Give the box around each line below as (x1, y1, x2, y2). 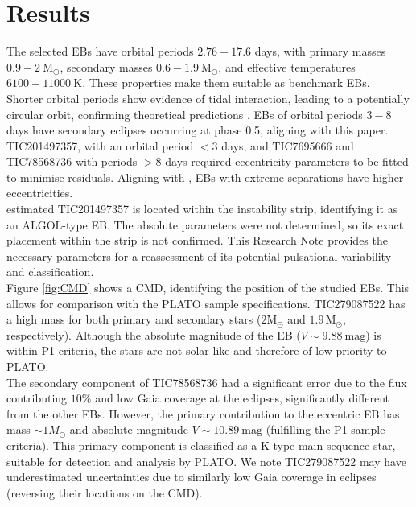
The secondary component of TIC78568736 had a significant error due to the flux (6, 373, 407, 390)
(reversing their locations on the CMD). (6, 484, 203, 501)
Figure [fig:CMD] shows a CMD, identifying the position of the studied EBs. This (6, 279, 410, 296)
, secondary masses (60, 58, 153, 75)
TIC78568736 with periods (6, 153, 138, 170)
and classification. (6, 263, 94, 280)
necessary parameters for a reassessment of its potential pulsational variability (6, 247, 392, 264)
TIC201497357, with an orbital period (6, 137, 194, 154)
